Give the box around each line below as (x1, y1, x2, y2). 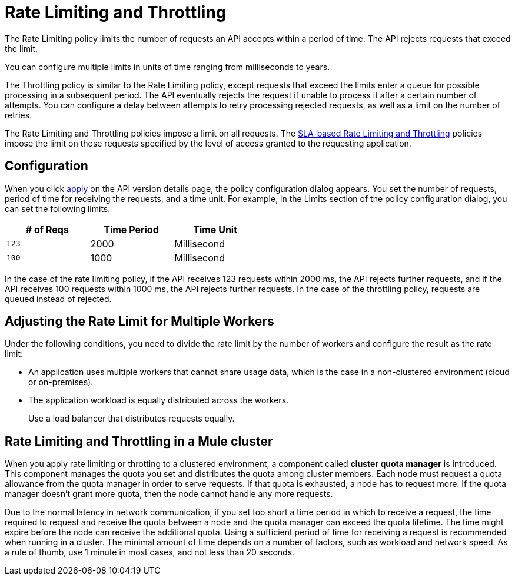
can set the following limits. (5, 203, 111, 214)
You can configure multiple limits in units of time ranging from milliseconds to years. (5, 61, 330, 72)
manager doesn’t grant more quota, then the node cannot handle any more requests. (5, 489, 333, 499)
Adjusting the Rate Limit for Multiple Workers (5, 314, 274, 329)
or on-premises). (28, 377, 94, 387)
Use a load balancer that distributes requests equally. (28, 413, 235, 424)
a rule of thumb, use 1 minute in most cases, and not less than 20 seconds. (5, 547, 295, 558)
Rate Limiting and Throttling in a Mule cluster (5, 433, 273, 449)
